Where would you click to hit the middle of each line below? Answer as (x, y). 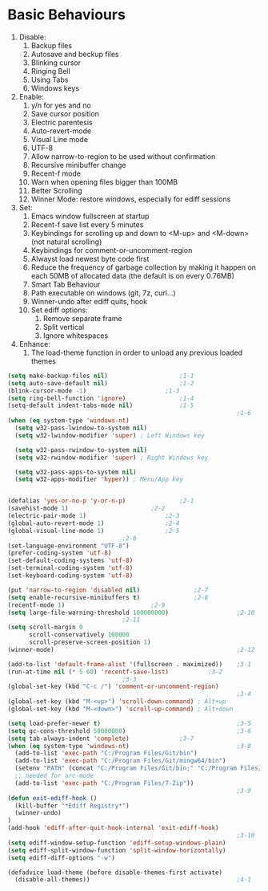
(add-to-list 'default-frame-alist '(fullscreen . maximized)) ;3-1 (129, 664)
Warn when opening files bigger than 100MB (104, 181)
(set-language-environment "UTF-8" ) (68, 546)
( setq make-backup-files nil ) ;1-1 (101, 376)
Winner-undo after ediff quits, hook (89, 301)
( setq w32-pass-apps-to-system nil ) (76, 472)
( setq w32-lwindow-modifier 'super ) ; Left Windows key (110, 435)
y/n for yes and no (61, 105)
